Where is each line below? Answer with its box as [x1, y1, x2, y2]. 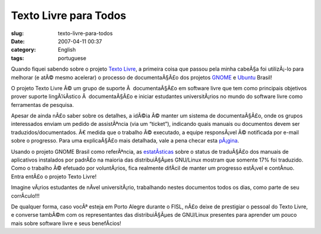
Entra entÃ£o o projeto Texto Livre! [11, 173, 97, 180]
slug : [11, 30, 24, 37]
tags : [11, 54, 24, 62]
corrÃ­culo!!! [11, 192, 40, 199]
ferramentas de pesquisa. [11, 101, 74, 108]
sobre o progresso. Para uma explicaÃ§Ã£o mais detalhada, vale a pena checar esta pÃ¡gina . [11, 137, 240, 144]
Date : [11, 37, 25, 45]
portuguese [58, 54, 86, 62]
